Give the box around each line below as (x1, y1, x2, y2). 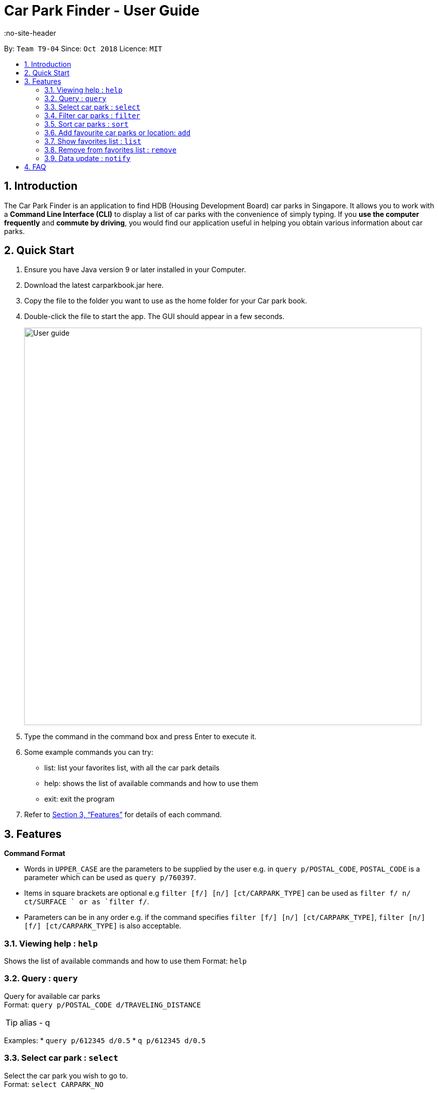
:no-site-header (4, 28, 56, 37)
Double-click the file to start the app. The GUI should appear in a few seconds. (24, 312, 285, 321)
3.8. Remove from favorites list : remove (44, 145, 177, 154)
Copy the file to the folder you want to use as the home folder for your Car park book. (24, 296, 307, 305)
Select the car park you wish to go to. (4, 1071, 128, 1080)
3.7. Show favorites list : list (44, 136, 141, 145)
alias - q (20, 1017, 50, 1028)
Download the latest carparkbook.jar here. (24, 281, 164, 290)
